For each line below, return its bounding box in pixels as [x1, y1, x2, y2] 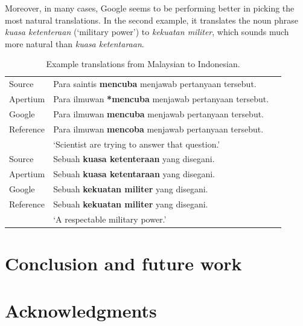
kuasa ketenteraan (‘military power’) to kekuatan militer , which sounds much [5, 25, 289, 38]
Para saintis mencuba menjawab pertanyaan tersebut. [53, 77, 257, 90]
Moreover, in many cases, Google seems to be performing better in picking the [5, 2, 295, 14]
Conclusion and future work [5, 251, 242, 276]
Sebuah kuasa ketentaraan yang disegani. [53, 168, 215, 180]
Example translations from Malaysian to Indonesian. [46, 57, 240, 70]
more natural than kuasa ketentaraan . [5, 37, 144, 50]
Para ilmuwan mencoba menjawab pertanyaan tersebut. [53, 122, 264, 135]
